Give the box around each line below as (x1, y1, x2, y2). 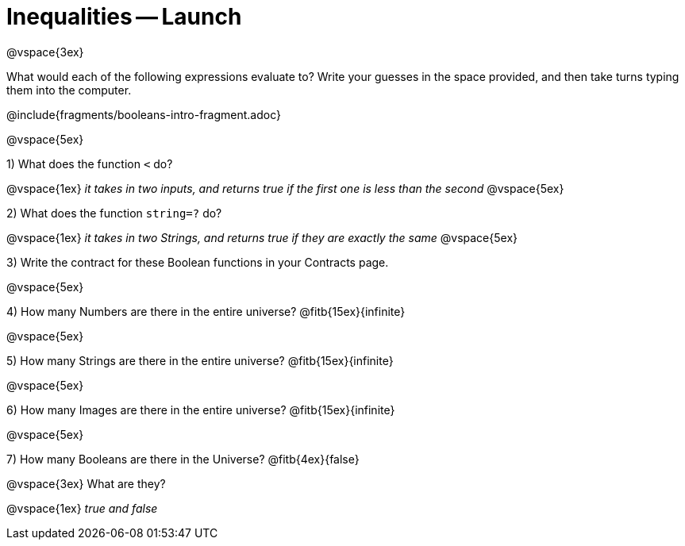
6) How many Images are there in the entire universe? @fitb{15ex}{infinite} (6, 402, 395, 417)
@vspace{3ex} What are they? (6, 476, 166, 490)
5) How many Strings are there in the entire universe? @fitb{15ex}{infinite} (6, 353, 394, 367)
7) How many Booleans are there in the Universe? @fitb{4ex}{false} (6, 452, 360, 466)
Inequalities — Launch (6, 3, 242, 30)
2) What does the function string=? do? (6, 206, 222, 220)
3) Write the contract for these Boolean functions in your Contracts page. (6, 255, 389, 269)
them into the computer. (6, 83, 132, 97)
